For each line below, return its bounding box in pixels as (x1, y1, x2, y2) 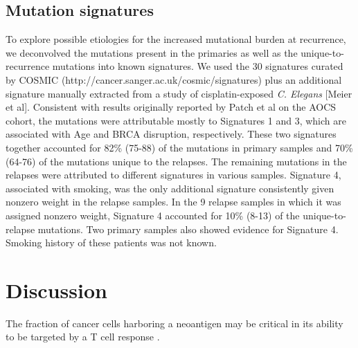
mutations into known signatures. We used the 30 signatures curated (52, 59, 343, 73)
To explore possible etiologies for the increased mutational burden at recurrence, (6, 32, 346, 46)
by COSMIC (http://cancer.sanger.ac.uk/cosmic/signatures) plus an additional (6, 72, 342, 86)
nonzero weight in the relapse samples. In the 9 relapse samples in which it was (6, 194, 341, 209)
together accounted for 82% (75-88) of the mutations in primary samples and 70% (6, 140, 353, 154)
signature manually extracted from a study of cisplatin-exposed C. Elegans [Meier (6, 86, 352, 100)
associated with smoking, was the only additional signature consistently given (6, 181, 334, 195)
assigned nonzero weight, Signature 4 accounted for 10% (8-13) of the (6, 208, 300, 222)
